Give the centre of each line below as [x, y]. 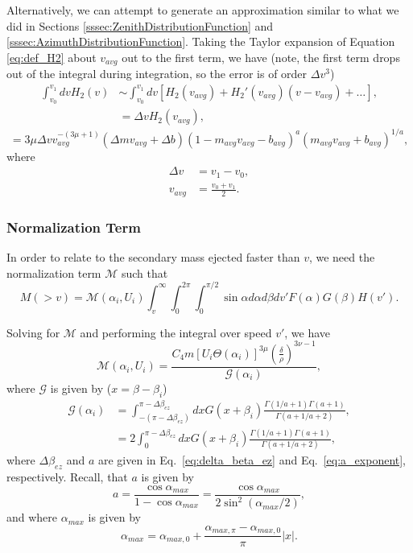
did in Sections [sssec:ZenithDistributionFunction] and [140, 25]
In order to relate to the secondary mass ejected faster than [153, 257]
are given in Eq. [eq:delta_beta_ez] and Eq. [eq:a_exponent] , [252, 460]
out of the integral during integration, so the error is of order [157, 74]
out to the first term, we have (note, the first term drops [261, 57]
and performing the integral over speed [176, 332]
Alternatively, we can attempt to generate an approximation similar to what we [203, 10]
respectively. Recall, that [67, 477]
